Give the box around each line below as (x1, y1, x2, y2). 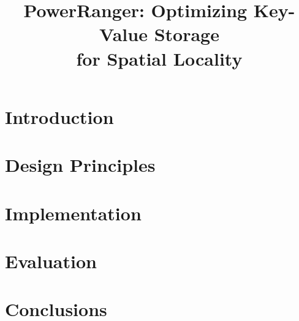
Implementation (5, 200, 142, 225)
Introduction (5, 104, 114, 129)
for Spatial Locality (76, 45, 243, 71)
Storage (154, 21, 219, 47)
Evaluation (5, 248, 97, 273)
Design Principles (5, 152, 156, 177)
